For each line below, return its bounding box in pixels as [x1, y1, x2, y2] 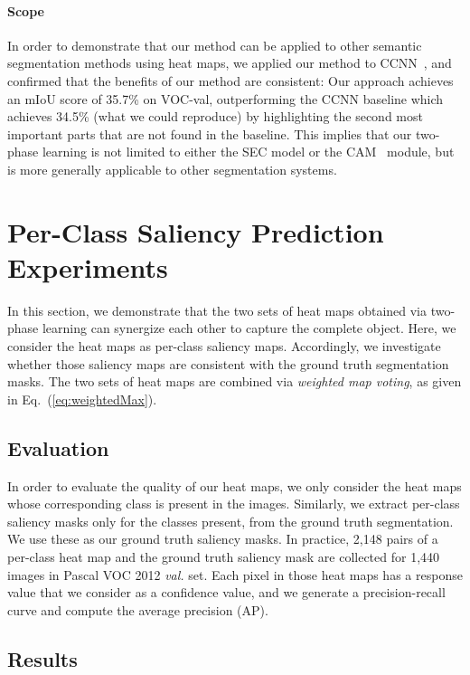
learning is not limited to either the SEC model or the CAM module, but [42, 142, 455, 161]
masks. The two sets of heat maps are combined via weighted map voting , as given [7, 372, 462, 391]
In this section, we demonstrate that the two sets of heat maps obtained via [7, 300, 428, 319]
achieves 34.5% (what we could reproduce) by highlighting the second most [7, 107, 423, 126]
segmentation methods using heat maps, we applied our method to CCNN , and [7, 53, 452, 72]
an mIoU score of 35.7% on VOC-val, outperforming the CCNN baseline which [7, 89, 444, 108]
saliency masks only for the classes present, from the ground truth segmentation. [7, 511, 454, 530]
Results [7, 644, 78, 672]
